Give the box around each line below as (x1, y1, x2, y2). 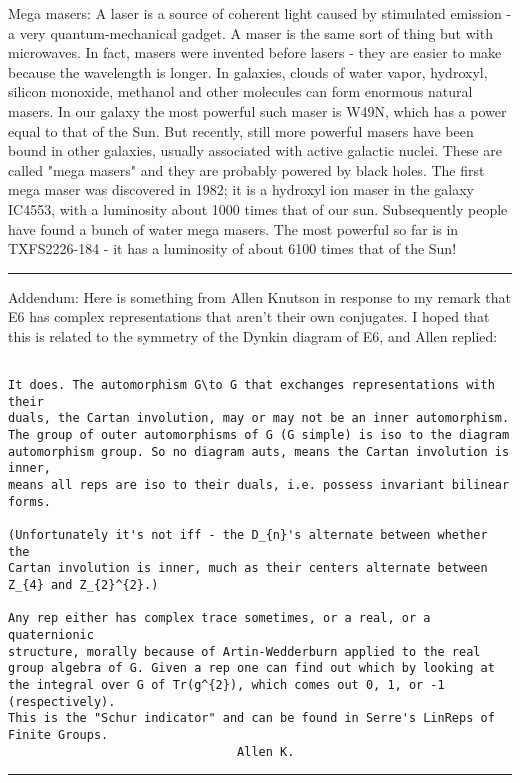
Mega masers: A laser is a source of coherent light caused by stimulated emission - (8, 3, 512, 23)
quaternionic (8, 628, 94, 642)
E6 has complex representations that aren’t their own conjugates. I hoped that (8, 306, 490, 327)
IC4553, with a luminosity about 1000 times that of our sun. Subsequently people (8, 198, 508, 219)
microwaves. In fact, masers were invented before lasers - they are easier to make (8, 42, 502, 63)
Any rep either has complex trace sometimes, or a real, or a (8, 611, 431, 626)
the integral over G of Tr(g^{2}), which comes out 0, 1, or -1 (8, 677, 445, 692)
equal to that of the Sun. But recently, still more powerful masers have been (8, 120, 474, 141)
